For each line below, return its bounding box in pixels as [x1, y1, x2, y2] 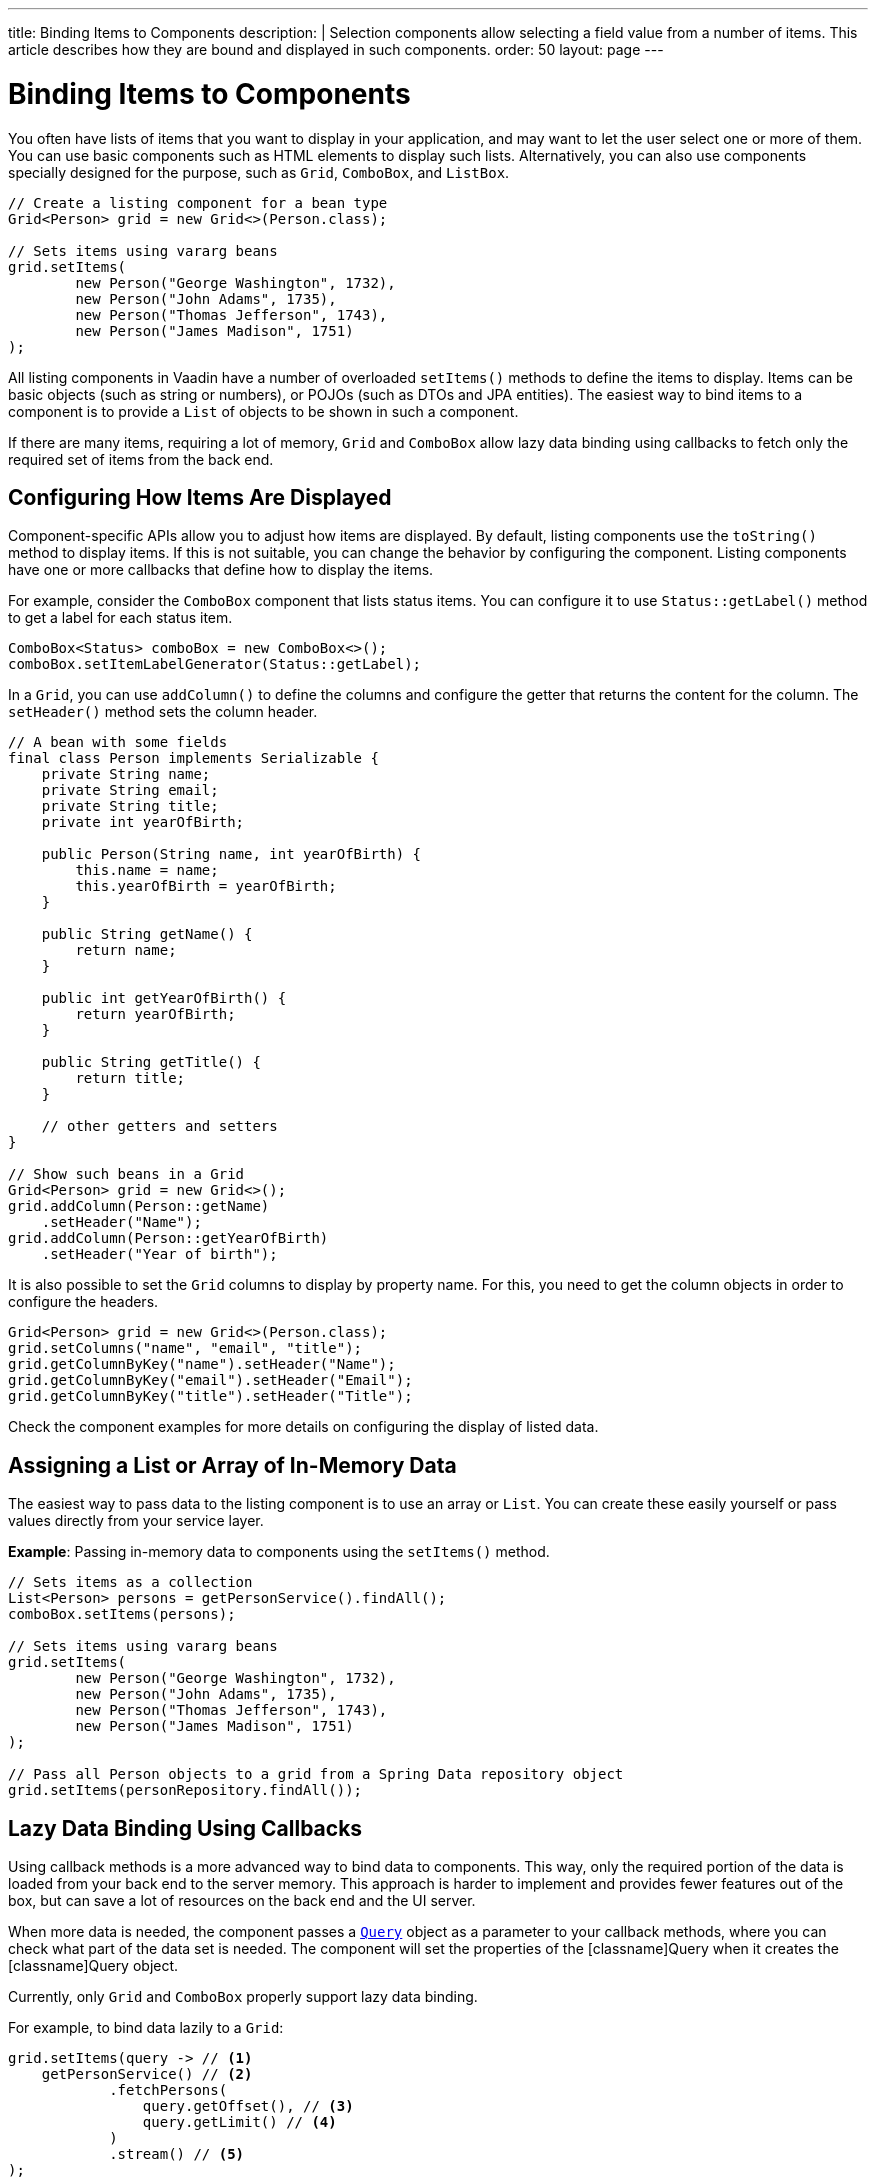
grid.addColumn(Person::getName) [8, 1198, 270, 1215]
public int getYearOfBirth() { [41, 990, 287, 1007]
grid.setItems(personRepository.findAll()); [8, 1782, 363, 1799]
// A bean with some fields [8, 734, 228, 751]
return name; [75, 942, 177, 959]
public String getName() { [41, 926, 253, 943]
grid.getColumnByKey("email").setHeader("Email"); [8, 1372, 413, 1389]
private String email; [41, 782, 219, 799]
